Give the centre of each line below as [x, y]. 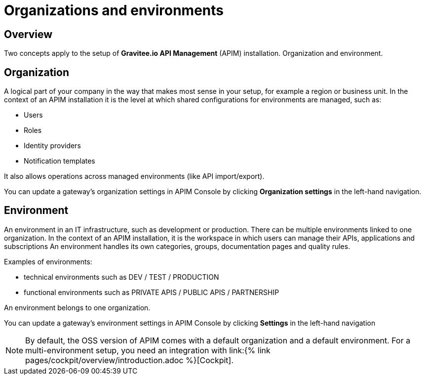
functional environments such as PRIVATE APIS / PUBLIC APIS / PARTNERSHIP [152, 292]
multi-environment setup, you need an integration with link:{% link [148, 350]
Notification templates [59, 161]
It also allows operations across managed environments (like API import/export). [134, 176]
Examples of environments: [48, 261]
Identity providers [52, 146]
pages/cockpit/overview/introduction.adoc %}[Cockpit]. [130, 360]
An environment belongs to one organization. [77, 307]
